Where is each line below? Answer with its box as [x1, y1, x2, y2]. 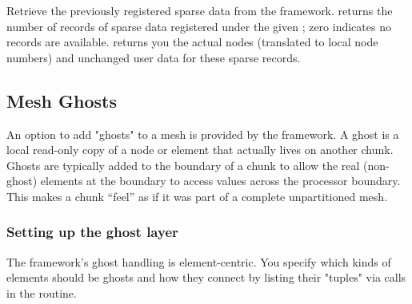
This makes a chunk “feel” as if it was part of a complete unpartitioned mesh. [6, 188, 388, 204]
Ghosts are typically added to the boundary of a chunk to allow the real [6, 156, 360, 173]
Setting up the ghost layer [6, 222, 178, 242]
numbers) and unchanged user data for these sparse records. [6, 49, 301, 65]
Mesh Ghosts [6, 88, 117, 113]
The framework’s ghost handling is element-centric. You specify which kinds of [6, 253, 391, 270]
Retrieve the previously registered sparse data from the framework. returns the [6, 2, 393, 18]
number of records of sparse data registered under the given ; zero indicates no [6, 18, 391, 34]
